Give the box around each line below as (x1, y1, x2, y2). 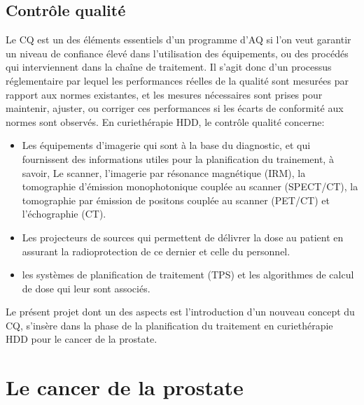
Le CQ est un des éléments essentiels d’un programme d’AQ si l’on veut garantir (6, 32, 351, 47)
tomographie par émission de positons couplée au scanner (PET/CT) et (22, 192, 330, 207)
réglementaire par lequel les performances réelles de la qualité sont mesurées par (6, 73, 349, 87)
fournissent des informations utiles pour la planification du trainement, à (22, 151, 334, 166)
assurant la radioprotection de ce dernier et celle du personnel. (22, 243, 290, 258)
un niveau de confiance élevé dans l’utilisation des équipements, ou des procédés (6, 45, 349, 60)
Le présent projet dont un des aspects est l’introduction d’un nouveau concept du (6, 304, 355, 319)
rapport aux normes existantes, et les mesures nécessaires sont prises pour (6, 87, 323, 101)
